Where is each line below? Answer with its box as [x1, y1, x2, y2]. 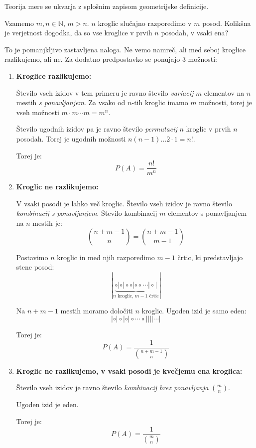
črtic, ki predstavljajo [177, 252, 243, 262]
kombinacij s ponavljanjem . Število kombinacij [16, 208, 157, 218]
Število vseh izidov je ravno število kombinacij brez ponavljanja [16, 382, 209, 393]
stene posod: [16, 262, 54, 272]
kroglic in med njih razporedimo [57, 252, 155, 262]
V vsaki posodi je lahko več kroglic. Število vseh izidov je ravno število [16, 198, 233, 208]
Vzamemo [4, 17, 34, 28]
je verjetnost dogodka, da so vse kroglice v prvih [4, 27, 152, 38]
